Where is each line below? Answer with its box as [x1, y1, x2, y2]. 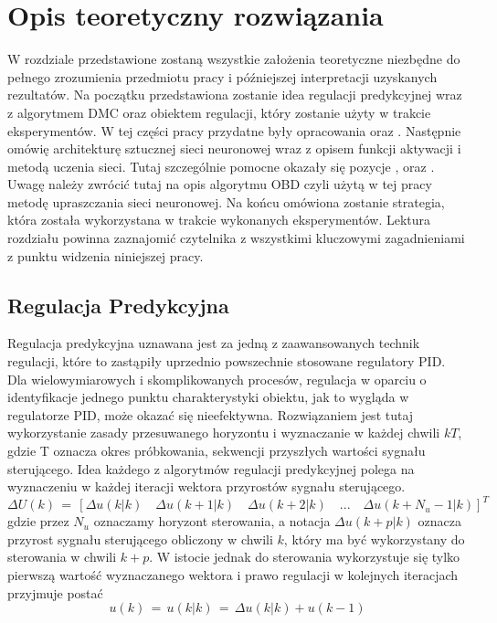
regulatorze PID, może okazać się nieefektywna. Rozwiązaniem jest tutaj [7, 405, 414, 424]
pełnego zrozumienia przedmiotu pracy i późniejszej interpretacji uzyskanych [7, 67, 438, 86]
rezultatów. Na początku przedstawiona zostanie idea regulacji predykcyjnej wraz [7, 85, 462, 104]
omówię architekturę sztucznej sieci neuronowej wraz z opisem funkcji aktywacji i [7, 139, 461, 158]
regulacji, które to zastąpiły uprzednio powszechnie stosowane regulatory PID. [7, 352, 446, 371]
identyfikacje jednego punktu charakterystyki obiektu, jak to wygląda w [7, 387, 409, 407]
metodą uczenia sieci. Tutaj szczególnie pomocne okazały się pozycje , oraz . [7, 156, 435, 175]
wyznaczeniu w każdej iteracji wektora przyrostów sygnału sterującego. [7, 477, 406, 496]
